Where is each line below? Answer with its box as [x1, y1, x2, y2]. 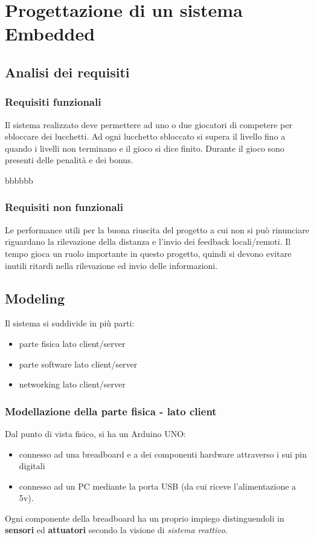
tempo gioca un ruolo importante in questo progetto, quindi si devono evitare [5, 247, 292, 259]
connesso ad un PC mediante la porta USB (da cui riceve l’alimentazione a [19, 479, 296, 492]
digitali [19, 459, 45, 472]
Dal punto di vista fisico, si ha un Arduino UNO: [5, 427, 186, 439]
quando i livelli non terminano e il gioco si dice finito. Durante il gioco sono [5, 141, 284, 154]
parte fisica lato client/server [19, 337, 126, 349]
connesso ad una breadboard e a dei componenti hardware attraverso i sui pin [19, 447, 307, 460]
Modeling [5, 288, 65, 307]
